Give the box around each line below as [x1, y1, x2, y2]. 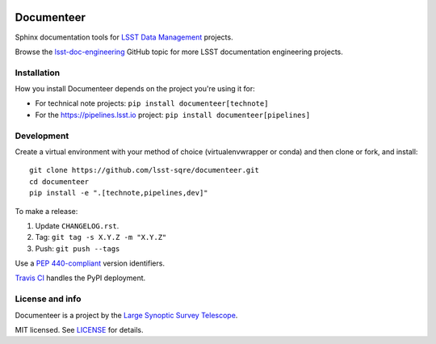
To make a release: [15, 206, 78, 216]
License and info [15, 293, 82, 304]
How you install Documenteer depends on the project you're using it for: [15, 84, 255, 94]
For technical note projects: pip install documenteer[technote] [35, 99, 269, 108]
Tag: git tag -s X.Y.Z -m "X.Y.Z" [35, 233, 167, 242]
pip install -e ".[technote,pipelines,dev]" [29, 188, 209, 198]
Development [15, 130, 69, 141]
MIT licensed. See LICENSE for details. [15, 325, 144, 335]
